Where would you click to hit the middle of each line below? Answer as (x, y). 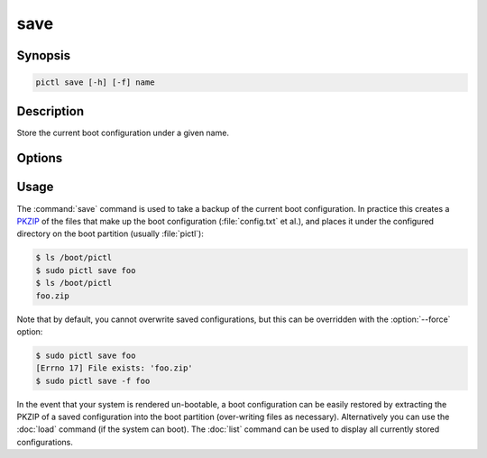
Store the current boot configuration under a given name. (123, 133)
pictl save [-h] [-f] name (95, 82)
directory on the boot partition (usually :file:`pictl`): (110, 234)
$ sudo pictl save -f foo (93, 380)
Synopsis (44, 55)
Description (51, 111)
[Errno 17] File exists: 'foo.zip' (114, 368)
